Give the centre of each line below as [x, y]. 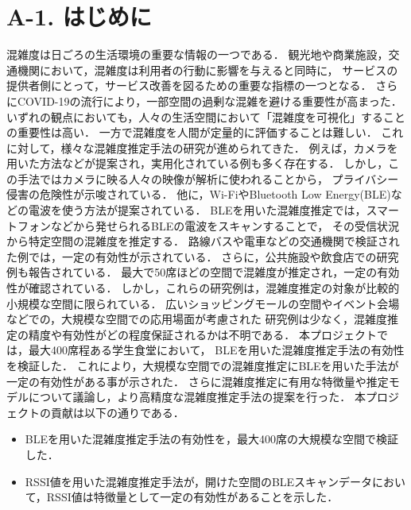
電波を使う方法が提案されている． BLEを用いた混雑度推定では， [197, 210]
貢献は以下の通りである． [117, 412]
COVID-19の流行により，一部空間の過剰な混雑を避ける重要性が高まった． [209, 100]
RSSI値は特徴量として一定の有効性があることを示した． [192, 497]
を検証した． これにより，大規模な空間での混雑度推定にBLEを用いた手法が [203, 365]
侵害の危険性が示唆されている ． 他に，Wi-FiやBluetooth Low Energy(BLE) [199, 194]
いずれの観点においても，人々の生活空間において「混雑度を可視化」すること [206, 116]
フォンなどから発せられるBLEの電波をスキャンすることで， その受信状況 [208, 225]
